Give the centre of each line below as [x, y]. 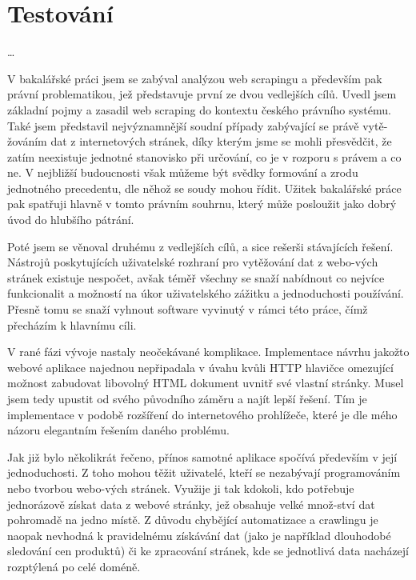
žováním [27, 141]
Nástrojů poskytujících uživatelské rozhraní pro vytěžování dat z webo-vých [193, 262]
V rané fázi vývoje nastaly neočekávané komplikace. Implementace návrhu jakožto [208, 352]
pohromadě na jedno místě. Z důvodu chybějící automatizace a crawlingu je [193, 520]
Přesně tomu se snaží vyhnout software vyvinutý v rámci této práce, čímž [188, 309]
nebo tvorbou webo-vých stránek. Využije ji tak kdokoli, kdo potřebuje [181, 488]
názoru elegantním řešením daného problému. [118, 430]
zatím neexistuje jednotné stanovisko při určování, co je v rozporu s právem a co [204, 156]
